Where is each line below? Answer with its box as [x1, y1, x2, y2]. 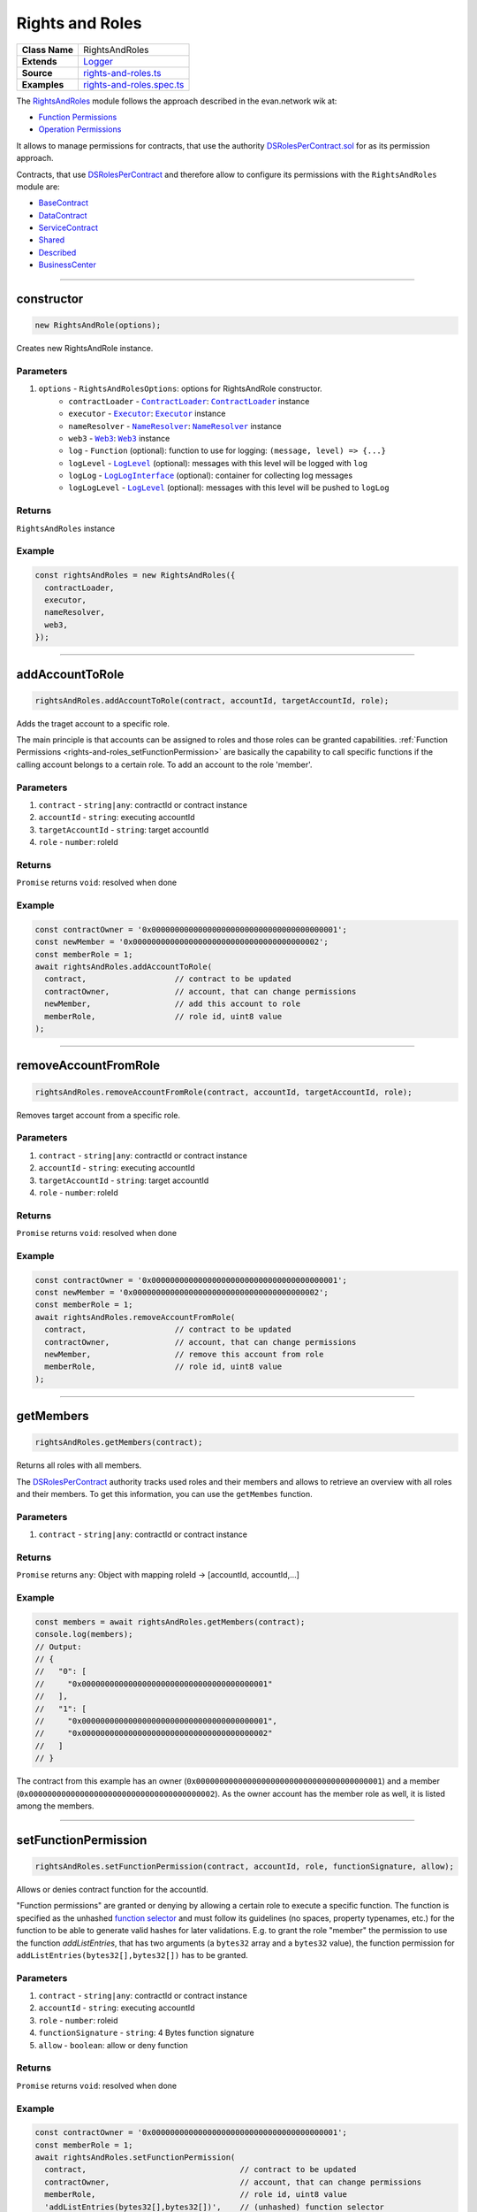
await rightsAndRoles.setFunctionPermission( [34, 2153, 236, 2162]
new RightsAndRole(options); [34, 320, 162, 331]
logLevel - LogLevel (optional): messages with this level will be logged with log [68, 457, 368, 468]
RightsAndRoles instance [16, 523, 115, 534]
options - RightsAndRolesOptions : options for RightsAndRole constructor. [38, 383, 322, 394]
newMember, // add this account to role [44, 999, 301, 1009]
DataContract [38, 210, 87, 220]
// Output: [34, 1641, 82, 1652]
